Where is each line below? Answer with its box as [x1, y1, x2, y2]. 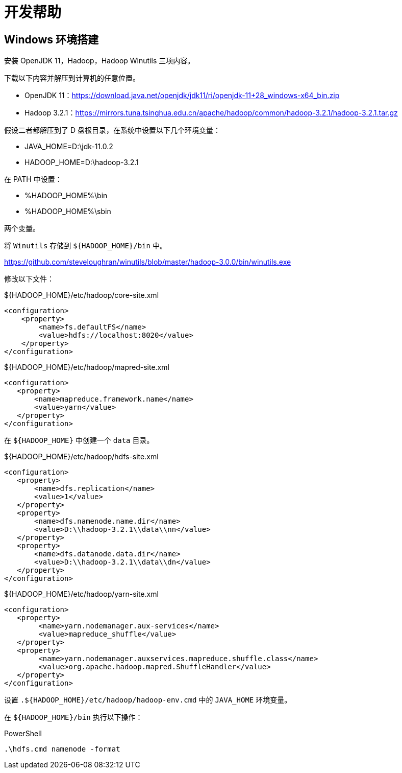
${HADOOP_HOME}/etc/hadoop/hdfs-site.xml [4, 452, 159, 461]
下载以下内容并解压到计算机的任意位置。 [4, 74, 140, 83]
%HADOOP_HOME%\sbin [24, 207, 111, 216]
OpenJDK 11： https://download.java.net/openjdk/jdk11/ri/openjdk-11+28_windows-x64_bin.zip [24, 91, 340, 100]
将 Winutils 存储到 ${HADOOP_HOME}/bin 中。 [4, 241, 167, 250]
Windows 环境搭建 [4, 33, 98, 46]
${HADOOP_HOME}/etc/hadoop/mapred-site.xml [4, 363, 169, 372]
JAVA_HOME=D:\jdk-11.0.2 [24, 142, 113, 151]
